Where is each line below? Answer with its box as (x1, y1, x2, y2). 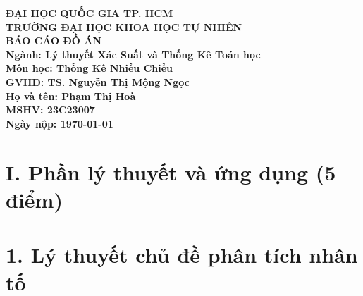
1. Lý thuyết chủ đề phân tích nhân (6, 240, 358, 269)
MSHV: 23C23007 (6, 102, 95, 117)
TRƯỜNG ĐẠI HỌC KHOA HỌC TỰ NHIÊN (6, 19, 242, 34)
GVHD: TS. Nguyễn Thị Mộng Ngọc (6, 74, 190, 89)
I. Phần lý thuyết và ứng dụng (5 (6, 157, 336, 186)
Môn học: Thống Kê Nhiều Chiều (6, 61, 173, 75)
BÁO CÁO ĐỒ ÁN (6, 33, 102, 48)
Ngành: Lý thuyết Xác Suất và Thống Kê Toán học (6, 47, 261, 61)
